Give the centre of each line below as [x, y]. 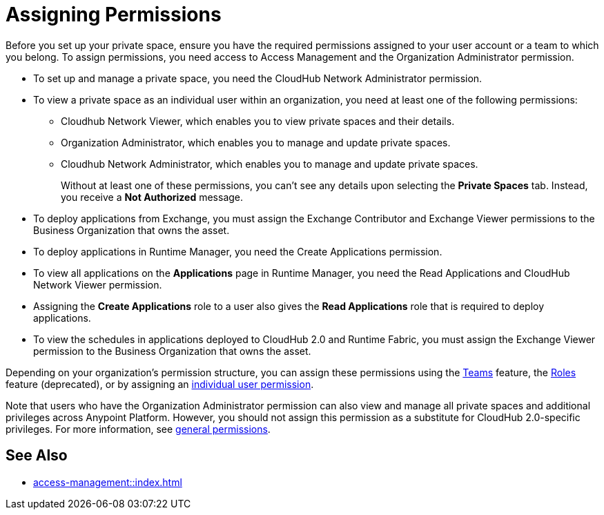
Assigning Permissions [114, 14]
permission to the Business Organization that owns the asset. [172, 351]
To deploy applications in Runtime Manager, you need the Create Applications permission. [238, 251]
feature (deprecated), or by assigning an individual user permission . [160, 384]
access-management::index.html [108, 482]
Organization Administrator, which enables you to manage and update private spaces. [256, 142]
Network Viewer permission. [98, 284]
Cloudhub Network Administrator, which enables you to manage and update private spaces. [270, 164]
